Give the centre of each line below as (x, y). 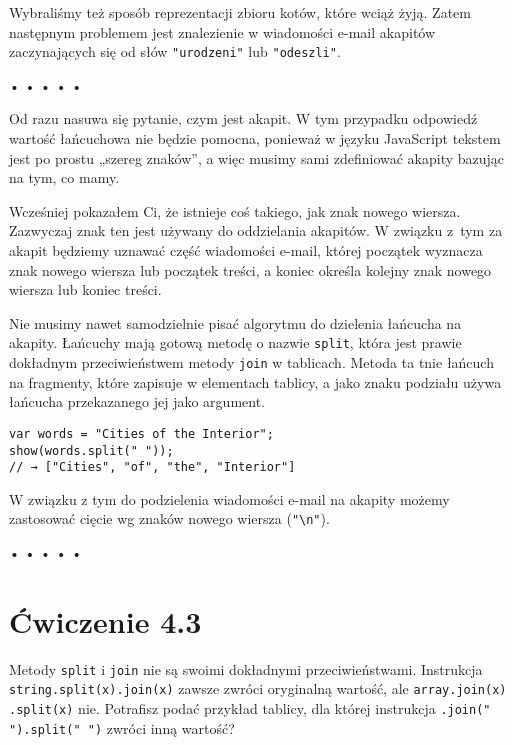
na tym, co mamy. (64, 177)
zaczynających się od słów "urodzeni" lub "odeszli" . (175, 51)
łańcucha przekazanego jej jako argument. (137, 401)
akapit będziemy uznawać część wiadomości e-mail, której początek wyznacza (246, 250)
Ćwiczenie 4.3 (105, 620)
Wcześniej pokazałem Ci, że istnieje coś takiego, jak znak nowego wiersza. (235, 210)
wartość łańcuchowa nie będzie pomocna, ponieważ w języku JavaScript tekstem (255, 138)
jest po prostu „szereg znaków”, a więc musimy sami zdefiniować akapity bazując (257, 157)
